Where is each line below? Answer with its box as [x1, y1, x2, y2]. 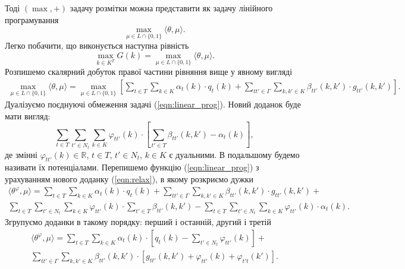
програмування [5, 13, 59, 26]
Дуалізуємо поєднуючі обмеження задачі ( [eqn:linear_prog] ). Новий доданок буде [5, 98, 301, 110]
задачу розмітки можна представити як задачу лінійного [70, 2, 273, 14]
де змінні [5, 148, 37, 160]
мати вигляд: [5, 109, 51, 122]
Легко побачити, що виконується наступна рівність [5, 39, 189, 52]
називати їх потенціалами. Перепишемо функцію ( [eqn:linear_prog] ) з [5, 161, 259, 173]
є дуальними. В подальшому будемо [169, 148, 300, 160]
